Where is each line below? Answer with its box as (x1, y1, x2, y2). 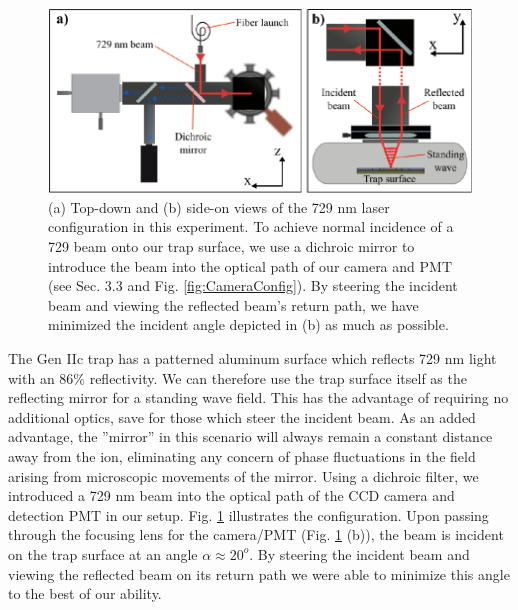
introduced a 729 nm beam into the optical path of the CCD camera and (8, 485, 455, 506)
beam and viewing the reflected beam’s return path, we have (48, 294, 419, 315)
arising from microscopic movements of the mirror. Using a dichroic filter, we (8, 465, 479, 486)
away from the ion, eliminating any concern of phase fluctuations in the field (8, 445, 476, 466)
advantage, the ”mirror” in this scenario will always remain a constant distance (8, 426, 493, 447)
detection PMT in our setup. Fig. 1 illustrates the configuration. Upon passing (8, 504, 489, 525)
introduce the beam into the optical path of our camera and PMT (48, 255, 452, 276)
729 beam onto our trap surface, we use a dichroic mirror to (48, 236, 415, 257)
